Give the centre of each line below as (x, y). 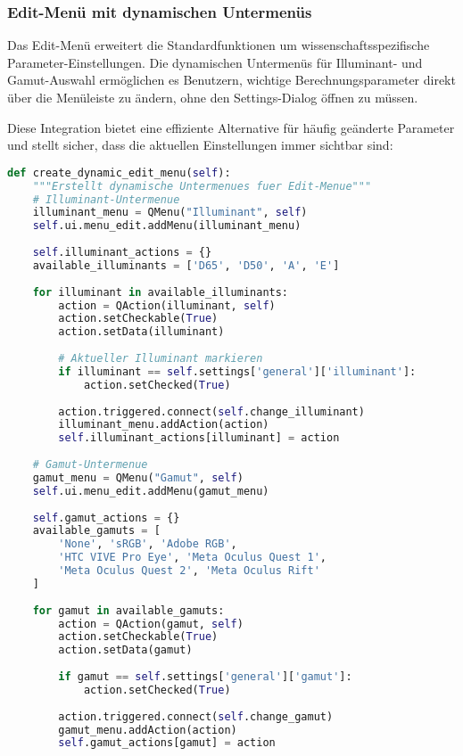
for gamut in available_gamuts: (128, 610)
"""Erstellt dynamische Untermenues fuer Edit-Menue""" (202, 186)
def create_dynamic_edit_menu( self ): (119, 173)
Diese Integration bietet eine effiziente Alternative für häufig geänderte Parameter (231, 127)
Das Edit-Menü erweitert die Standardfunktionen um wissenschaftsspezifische (219, 45)
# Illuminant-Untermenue (106, 199)
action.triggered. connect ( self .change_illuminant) (211, 411)
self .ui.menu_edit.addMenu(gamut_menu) (151, 491)
